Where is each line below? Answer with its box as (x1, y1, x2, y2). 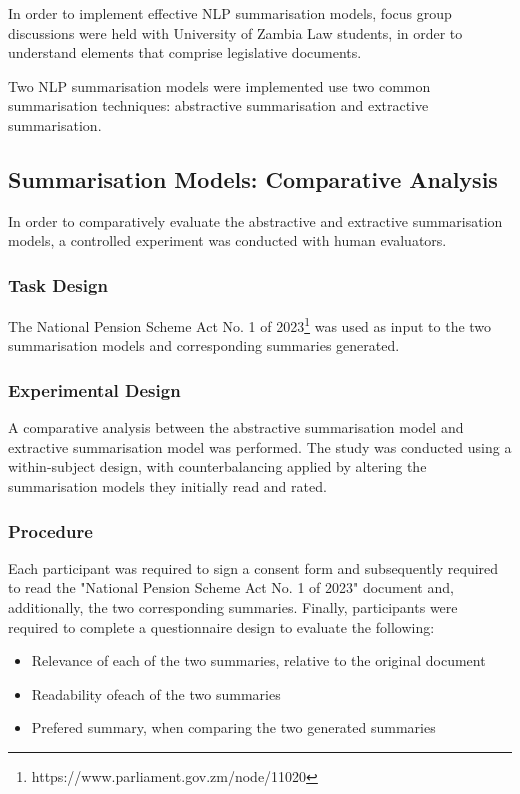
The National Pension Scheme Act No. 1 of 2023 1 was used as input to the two (8, 313, 492, 336)
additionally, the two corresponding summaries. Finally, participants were (8, 597, 458, 618)
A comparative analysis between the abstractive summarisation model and (8, 417, 464, 438)
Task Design (8, 272, 108, 297)
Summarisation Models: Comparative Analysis (8, 163, 498, 194)
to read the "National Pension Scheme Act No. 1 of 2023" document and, (8, 577, 454, 598)
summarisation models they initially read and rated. (8, 476, 327, 497)
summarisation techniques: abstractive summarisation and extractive (8, 95, 429, 116)
